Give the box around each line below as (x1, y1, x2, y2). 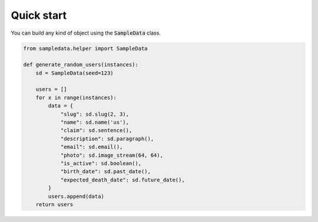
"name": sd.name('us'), (60, 119, 130, 126)
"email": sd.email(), (60, 144, 123, 150)
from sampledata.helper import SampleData (23, 45, 148, 52)
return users (35, 201, 74, 208)
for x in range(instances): (35, 94, 117, 101)
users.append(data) (48, 193, 104, 200)
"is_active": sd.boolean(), (60, 160, 141, 167)
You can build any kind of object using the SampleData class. (11, 29, 161, 36)
